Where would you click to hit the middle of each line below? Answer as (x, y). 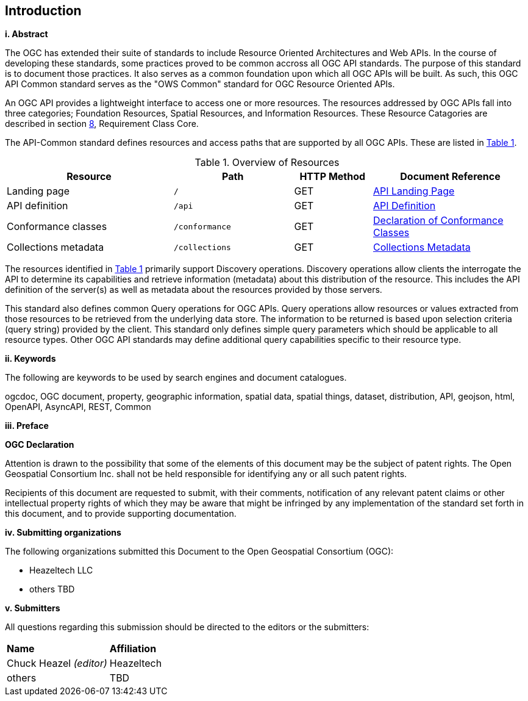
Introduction (43, 11)
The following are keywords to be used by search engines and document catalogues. (176, 378)
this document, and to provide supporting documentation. (121, 514)
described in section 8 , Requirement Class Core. (102, 124)
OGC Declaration (40, 445)
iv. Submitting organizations (63, 533)
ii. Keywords (30, 359)
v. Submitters (33, 608)
